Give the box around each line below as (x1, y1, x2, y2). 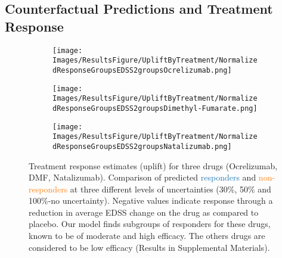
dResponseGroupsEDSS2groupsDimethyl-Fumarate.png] (52, 104, 258, 113)
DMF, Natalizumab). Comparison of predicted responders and (29, 171, 256, 184)
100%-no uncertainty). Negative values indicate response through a (29, 194, 273, 207)
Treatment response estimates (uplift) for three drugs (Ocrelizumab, (29, 159, 278, 172)
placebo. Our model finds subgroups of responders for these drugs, (29, 217, 271, 230)
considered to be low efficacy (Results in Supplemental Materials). (29, 241, 270, 253)
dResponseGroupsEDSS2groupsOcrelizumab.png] (52, 66, 232, 74)
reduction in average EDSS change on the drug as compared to (29, 206, 259, 218)
